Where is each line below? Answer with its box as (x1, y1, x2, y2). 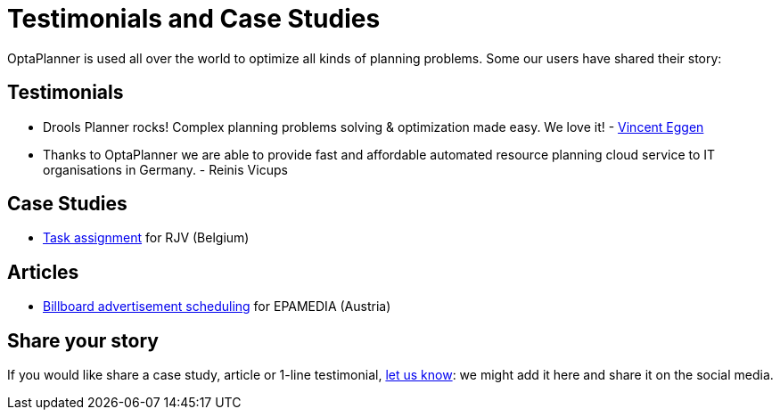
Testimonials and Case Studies (7, 4, 381, 34)
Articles (7, 260, 79, 283)
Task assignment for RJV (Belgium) (43, 230, 250, 246)
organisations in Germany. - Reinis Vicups (43, 161, 288, 177)
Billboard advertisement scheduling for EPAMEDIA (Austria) (43, 298, 391, 315)
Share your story (7, 329, 159, 352)
